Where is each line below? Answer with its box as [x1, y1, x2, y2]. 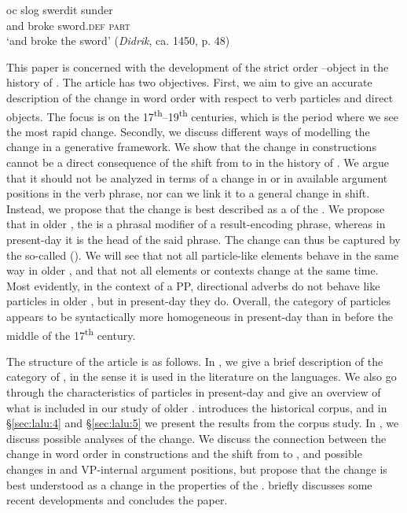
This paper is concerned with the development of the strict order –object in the [6, 58, 389, 75]
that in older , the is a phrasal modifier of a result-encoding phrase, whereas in [6, 216, 386, 232]
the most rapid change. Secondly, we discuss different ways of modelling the [6, 123, 370, 139]
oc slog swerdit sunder [6, 2, 113, 17]
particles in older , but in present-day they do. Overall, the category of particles [6, 293, 390, 309]
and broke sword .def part [6, 17, 130, 33]
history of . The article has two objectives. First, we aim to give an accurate [6, 74, 372, 90]
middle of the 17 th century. [6, 324, 136, 343]
